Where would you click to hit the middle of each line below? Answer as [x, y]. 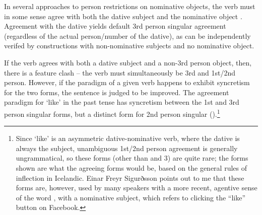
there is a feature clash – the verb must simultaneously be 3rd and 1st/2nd [120, 72]
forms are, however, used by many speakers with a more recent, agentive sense [137, 188]
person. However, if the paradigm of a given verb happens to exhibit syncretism [127, 82]
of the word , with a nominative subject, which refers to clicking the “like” [131, 197]
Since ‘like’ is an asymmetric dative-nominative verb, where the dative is [128, 138]
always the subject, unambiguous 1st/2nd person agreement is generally [127, 148]
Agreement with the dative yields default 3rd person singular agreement [115, 26]
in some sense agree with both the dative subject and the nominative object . [123, 16]
